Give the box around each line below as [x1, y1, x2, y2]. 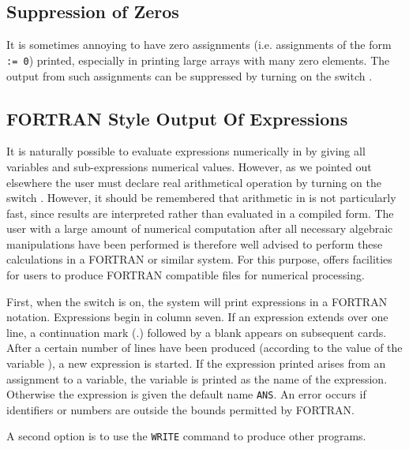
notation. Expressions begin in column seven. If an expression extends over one [6, 309, 388, 325]
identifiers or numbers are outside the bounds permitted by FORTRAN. [6, 401, 355, 417]
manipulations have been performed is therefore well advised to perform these [6, 235, 383, 252]
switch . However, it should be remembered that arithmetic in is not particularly [6, 189, 396, 206]
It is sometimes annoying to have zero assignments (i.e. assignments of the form [6, 36, 392, 53]
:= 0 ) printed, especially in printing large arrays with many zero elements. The [6, 51, 390, 68]
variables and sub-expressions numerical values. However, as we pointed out [6, 158, 372, 174]
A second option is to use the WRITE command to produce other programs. [6, 428, 366, 444]
